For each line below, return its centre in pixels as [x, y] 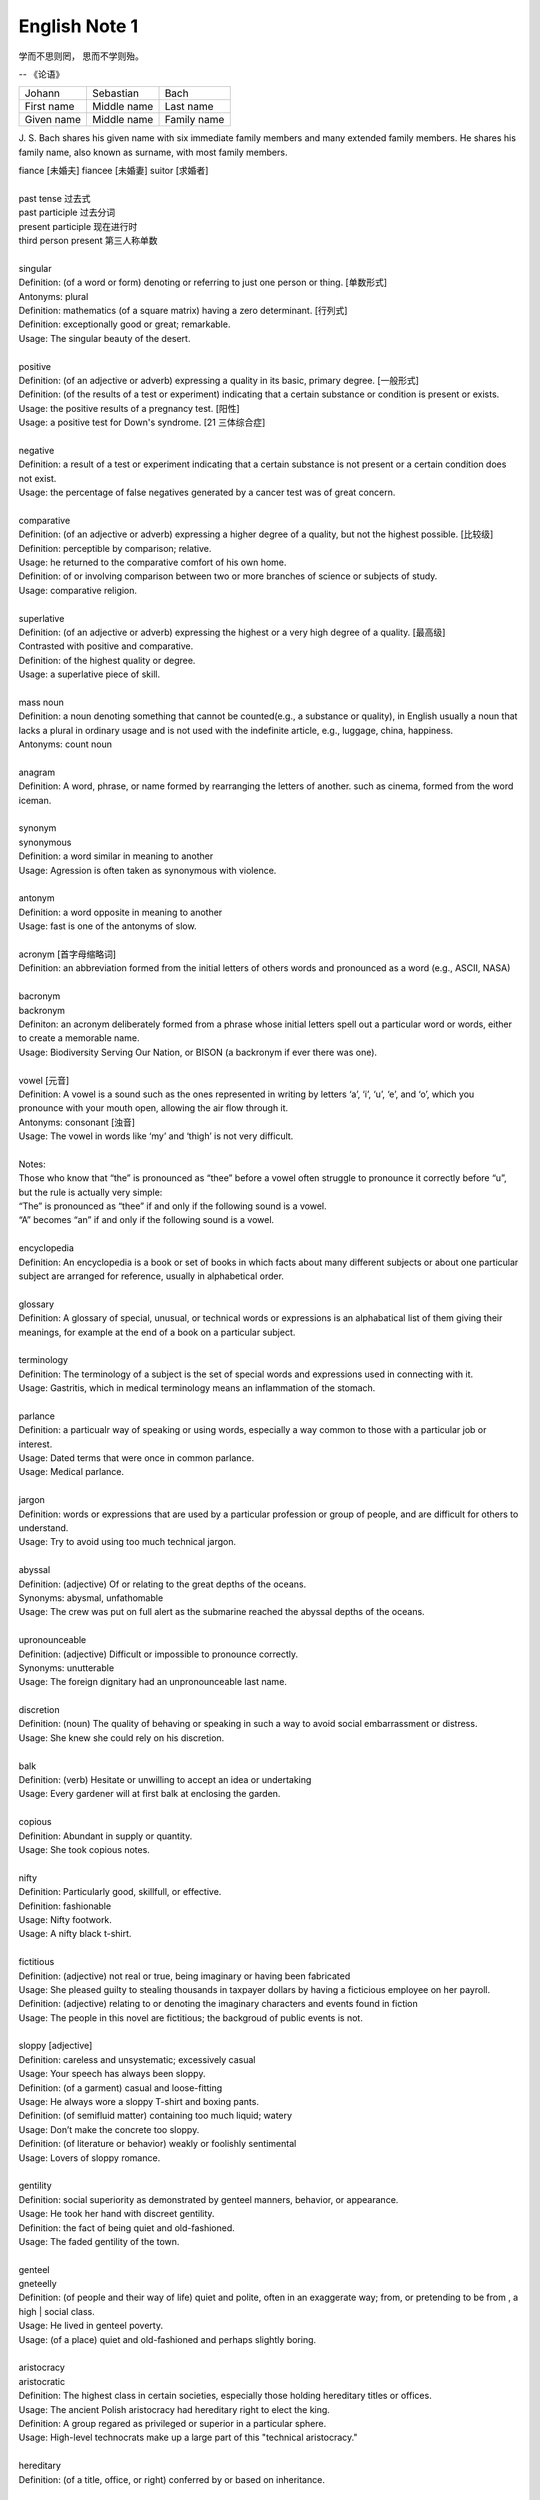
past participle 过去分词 [66, 212]
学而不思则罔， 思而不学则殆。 [81, 56]
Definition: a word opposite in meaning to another [120, 912]
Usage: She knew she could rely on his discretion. [121, 1737]
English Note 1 [78, 26]
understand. [43, 1528]
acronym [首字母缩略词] [67, 954]
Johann [42, 93]
